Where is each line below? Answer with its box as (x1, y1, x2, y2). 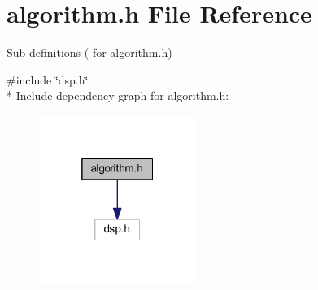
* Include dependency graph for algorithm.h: (7, 87, 229, 104)
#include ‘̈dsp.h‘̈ (7, 71, 89, 88)
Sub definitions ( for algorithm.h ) (7, 44, 172, 61)
